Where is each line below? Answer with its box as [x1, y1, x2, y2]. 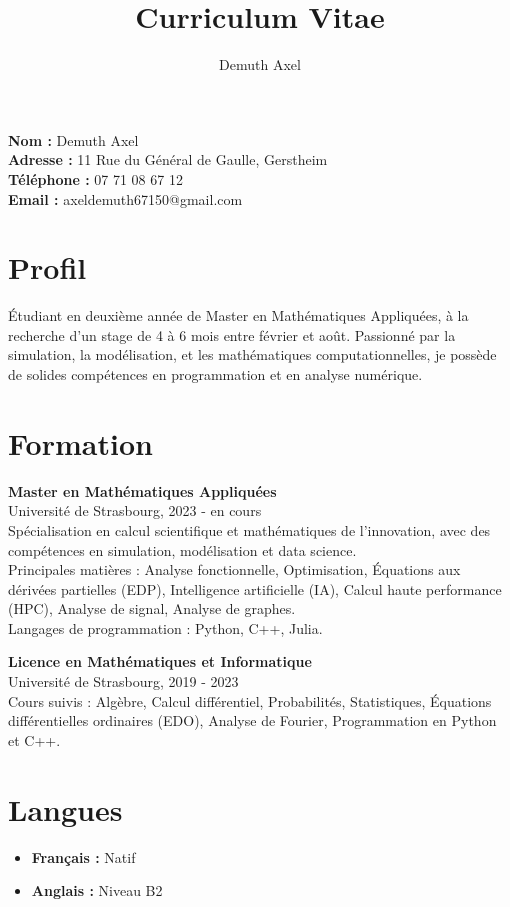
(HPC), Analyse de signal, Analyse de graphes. [8, 598, 296, 619]
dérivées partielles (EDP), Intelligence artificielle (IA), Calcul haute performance [8, 578, 502, 599]
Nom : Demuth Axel [8, 129, 139, 150]
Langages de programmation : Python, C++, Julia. [8, 617, 323, 638]
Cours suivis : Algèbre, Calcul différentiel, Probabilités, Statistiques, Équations [8, 690, 492, 711]
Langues [8, 788, 123, 829]
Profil [8, 247, 87, 288]
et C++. [8, 729, 61, 750]
